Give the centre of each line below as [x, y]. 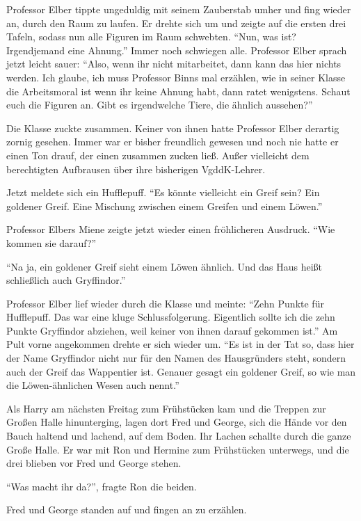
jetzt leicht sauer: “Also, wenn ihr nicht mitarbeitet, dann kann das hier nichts [174, 64]
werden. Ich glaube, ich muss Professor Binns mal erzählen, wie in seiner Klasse [176, 77]
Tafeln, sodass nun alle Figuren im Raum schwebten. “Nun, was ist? [151, 37]
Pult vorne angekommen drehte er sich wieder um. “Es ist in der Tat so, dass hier [180, 344]
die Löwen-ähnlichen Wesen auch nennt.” [93, 385]
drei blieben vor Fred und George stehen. [94, 463]
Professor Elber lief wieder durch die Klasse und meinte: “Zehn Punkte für [165, 303]
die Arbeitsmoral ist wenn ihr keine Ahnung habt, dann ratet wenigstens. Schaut [178, 91]
